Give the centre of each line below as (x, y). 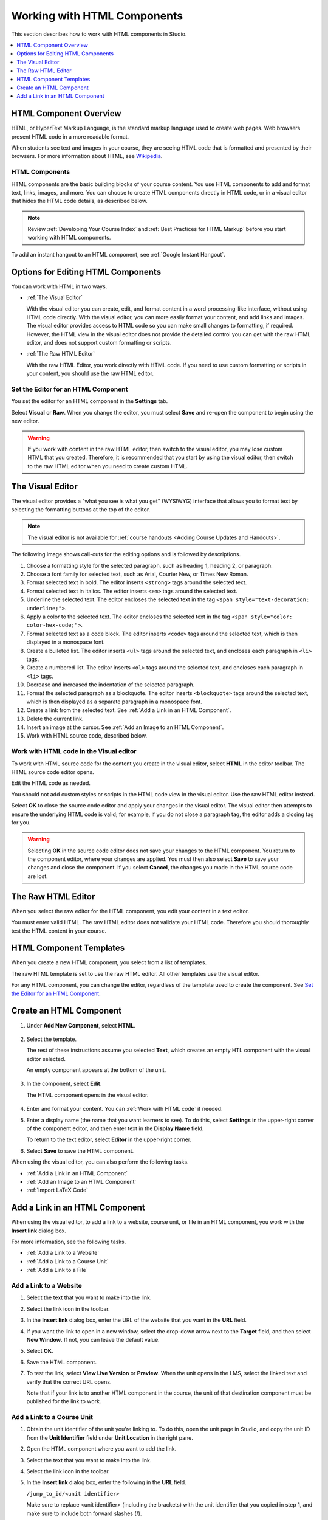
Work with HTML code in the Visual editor (74, 751)
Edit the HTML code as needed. (51, 783)
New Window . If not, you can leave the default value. (93, 1339)
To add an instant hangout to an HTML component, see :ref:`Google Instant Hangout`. (118, 254)
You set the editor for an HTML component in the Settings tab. (90, 401)
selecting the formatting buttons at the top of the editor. (81, 510)
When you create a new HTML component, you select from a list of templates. (109, 962)
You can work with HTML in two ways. (59, 286)
